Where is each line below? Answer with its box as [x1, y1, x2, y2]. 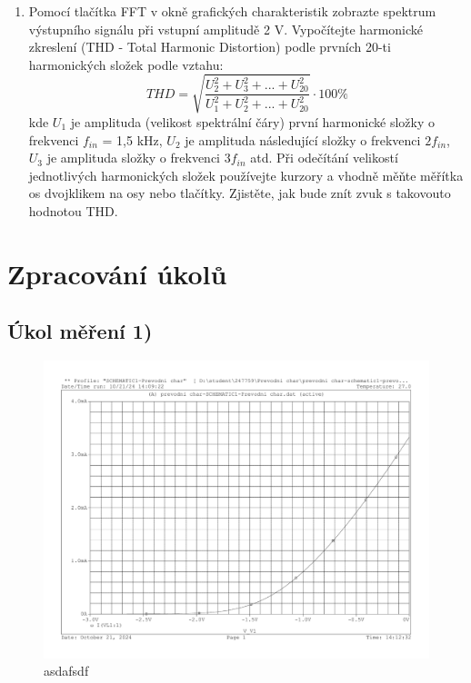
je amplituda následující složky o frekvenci [185, 130, 421, 149]
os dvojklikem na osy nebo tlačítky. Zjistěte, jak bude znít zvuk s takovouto [28, 183, 451, 203]
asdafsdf [44, 661, 89, 680]
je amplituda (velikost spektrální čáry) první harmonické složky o [70, 112, 435, 131]
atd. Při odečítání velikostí [250, 148, 398, 167]
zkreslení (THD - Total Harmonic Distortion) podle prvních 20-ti [28, 37, 391, 56]
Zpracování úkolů [7, 254, 227, 292]
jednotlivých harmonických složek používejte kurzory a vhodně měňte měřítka [28, 165, 464, 184]
